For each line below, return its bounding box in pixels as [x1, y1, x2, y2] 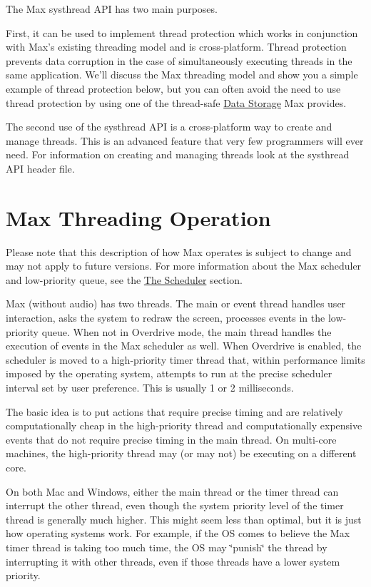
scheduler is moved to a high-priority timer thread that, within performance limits [6, 352, 365, 367]
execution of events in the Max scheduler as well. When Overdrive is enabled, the [6, 338, 362, 353]
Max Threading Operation [6, 203, 271, 232]
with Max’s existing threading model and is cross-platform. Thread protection [6, 39, 347, 54]
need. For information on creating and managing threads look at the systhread [6, 147, 350, 162]
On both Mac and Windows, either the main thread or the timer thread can [6, 484, 339, 499]
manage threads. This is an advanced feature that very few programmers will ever [6, 133, 364, 148]
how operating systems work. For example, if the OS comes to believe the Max [6, 526, 350, 541]
